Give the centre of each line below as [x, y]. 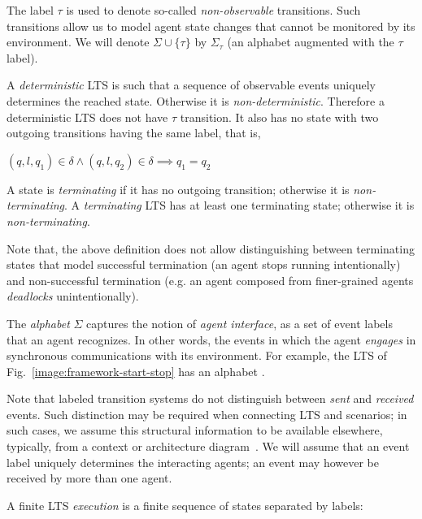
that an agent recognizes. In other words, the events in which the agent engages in [211, 339]
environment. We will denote [78, 42]
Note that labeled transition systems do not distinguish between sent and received [210, 398]
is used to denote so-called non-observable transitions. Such [213, 10]
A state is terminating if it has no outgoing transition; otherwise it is [178, 189]
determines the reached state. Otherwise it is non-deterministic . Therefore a [196, 100]
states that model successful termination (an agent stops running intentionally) [204, 264]
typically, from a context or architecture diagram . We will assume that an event [208, 446]
